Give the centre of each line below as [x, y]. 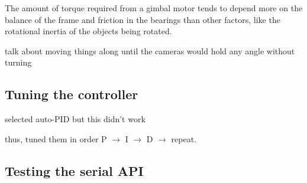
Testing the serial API [74, 170]
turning [18, 62]
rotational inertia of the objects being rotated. [88, 31]
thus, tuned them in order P [56, 138]
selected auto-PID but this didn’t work [75, 119]
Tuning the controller [72, 94]
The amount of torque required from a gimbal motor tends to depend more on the [154, 8]
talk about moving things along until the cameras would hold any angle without [150, 50]
